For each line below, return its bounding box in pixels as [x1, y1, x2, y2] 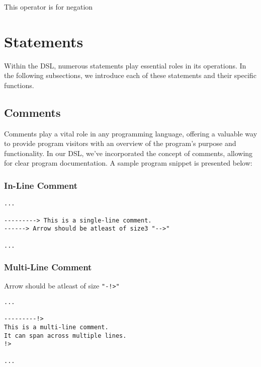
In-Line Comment [4, 179, 77, 191]
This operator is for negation [4, 2, 93, 12]
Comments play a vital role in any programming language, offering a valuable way [4, 128, 257, 138]
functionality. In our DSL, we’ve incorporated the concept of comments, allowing [4, 148, 253, 158]
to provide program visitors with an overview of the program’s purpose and [4, 138, 236, 149]
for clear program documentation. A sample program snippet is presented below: [4, 158, 252, 168]
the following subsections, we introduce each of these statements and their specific [4, 70, 256, 81]
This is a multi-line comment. [4, 324, 109, 331]
